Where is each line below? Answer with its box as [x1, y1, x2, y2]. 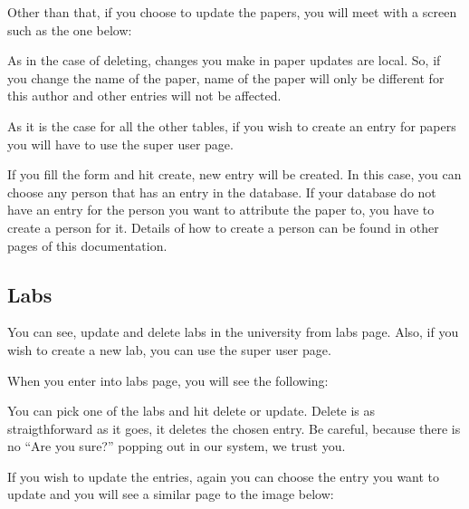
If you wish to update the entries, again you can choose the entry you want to [7, 466, 440, 485]
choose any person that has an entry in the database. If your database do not [7, 182, 436, 201]
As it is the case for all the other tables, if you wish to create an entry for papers [7, 116, 456, 135]
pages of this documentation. [7, 235, 167, 254]
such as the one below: [7, 20, 132, 39]
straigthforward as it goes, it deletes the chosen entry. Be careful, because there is [7, 418, 461, 437]
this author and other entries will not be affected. [7, 86, 282, 105]
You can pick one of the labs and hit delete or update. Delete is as [7, 401, 376, 420]
